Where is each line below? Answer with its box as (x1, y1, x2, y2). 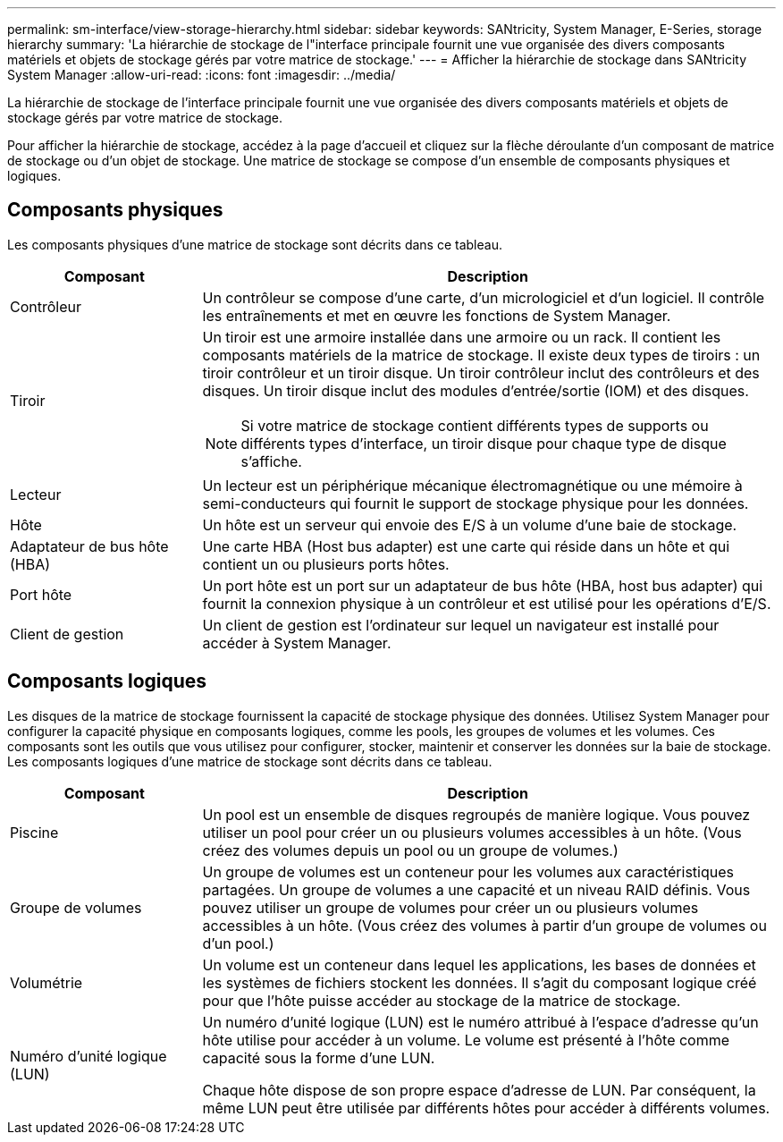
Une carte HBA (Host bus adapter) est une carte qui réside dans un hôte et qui (202, 537, 730, 555)
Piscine (10, 823, 59, 842)
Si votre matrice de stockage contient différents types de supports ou (240, 416, 709, 435)
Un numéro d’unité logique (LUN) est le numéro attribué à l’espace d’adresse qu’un (202, 1012, 759, 1031)
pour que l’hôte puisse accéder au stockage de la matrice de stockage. (202, 991, 681, 1010)
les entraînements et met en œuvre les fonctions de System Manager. (202, 306, 671, 325)
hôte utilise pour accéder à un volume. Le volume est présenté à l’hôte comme (202, 1030, 730, 1049)
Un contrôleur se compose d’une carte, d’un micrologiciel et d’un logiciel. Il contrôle (202, 288, 765, 307)
